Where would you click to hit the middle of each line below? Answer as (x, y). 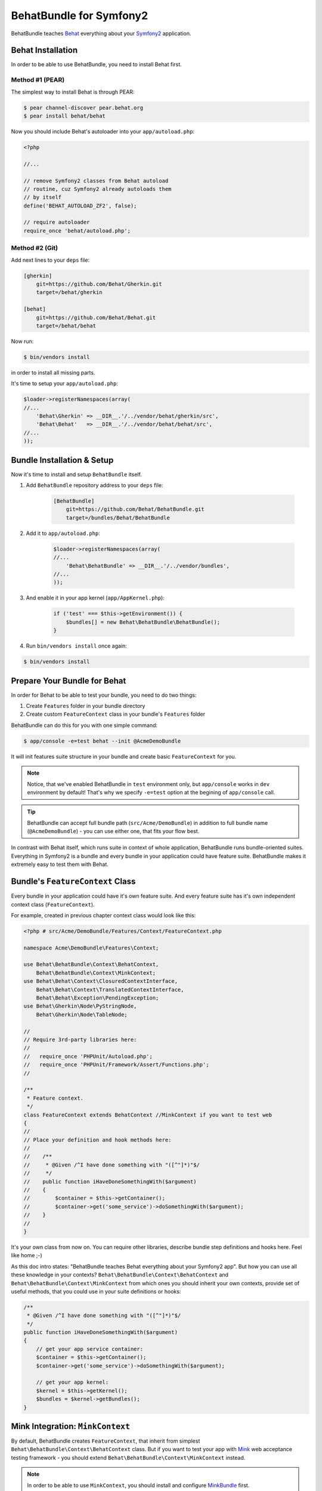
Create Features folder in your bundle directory (86, 706)
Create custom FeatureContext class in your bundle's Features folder (116, 714)
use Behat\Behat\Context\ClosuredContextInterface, (101, 981)
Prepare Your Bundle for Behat (69, 681)
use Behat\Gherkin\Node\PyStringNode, (80, 1006)
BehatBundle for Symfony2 (80, 16)
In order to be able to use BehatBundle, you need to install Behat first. (96, 64)
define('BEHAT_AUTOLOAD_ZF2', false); (80, 205)
